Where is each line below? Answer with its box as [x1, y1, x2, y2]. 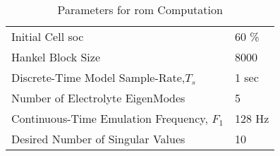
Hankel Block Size [11, 49, 100, 65]
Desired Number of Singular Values [11, 131, 185, 147]
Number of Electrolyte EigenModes [11, 90, 185, 106]
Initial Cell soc [11, 28, 84, 44]
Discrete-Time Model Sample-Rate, [11, 69, 185, 85]
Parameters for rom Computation [57, 1, 223, 18]
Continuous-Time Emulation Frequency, [11, 110, 208, 126]
